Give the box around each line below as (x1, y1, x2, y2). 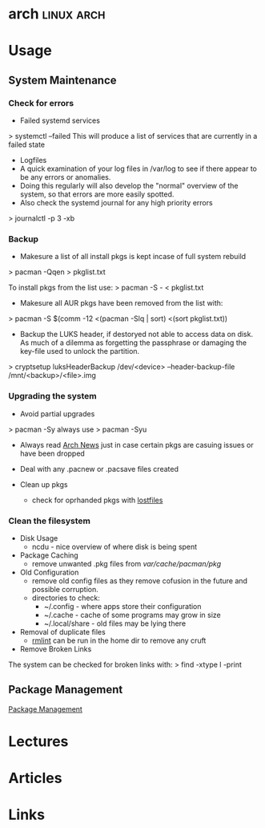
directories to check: (31, 593, 100, 603)
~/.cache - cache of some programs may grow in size (43, 610, 222, 619)
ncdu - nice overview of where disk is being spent (31, 542, 198, 551)
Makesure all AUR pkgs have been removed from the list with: (19, 298, 223, 308)
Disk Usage (19, 533, 58, 542)
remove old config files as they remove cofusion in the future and (31, 575, 248, 586)
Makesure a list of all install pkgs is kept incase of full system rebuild (19, 252, 247, 262)
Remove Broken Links (19, 643, 92, 654)
